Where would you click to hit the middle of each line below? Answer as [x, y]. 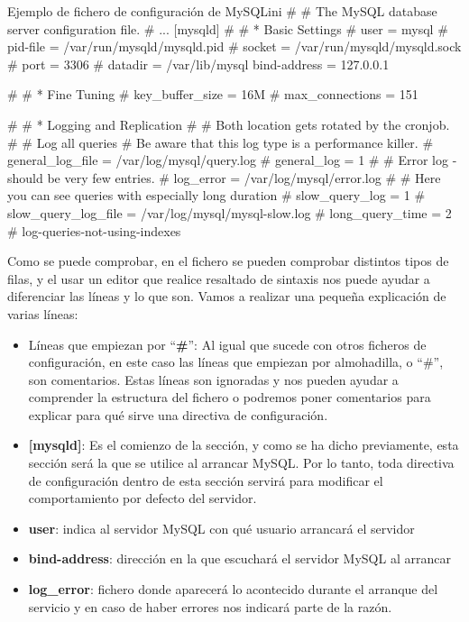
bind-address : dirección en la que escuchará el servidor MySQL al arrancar [239, 558]
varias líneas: [43, 313]
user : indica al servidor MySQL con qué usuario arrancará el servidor [221, 528]
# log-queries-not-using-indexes [94, 230]
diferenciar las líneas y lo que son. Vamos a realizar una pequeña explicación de [227, 296]
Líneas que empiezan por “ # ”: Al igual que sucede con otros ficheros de [227, 344]
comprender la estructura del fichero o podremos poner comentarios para [230, 397]
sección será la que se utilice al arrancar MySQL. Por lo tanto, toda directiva [241, 463]
